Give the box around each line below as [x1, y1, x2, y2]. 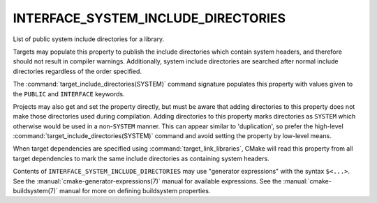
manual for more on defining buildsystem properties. [59, 187, 211, 195]
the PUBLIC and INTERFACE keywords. [13, 89, 125, 98]
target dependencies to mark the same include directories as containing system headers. [13, 154, 269, 163]
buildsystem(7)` [13, 187, 59, 195]
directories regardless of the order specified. [13, 67, 142, 75]
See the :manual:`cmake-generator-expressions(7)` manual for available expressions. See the [13, 176, 282, 185]
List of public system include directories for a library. [13, 35, 165, 43]
